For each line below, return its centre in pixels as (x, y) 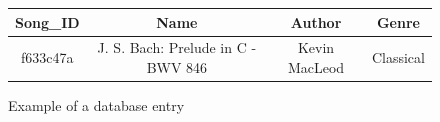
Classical (398, 57)
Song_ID (47, 21)
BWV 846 (177, 66)
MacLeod (316, 66)
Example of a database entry (96, 105)
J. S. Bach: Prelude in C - (177, 47)
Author (316, 21)
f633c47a (47, 57)
